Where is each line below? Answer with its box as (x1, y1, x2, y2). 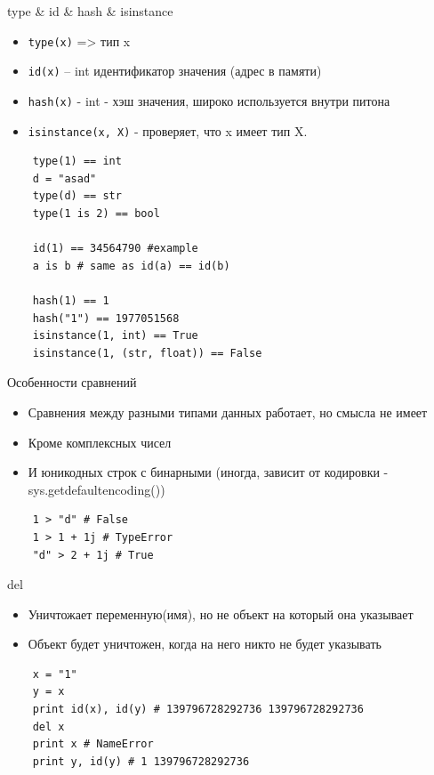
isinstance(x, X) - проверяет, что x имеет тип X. (28, 121, 308, 140)
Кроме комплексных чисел (28, 432, 172, 451)
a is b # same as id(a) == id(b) (32, 259, 230, 272)
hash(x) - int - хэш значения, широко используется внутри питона (28, 91, 390, 109)
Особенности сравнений (7, 373, 137, 392)
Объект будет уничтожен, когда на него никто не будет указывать (28, 634, 382, 653)
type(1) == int (32, 155, 122, 168)
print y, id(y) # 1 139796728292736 (32, 755, 250, 768)
